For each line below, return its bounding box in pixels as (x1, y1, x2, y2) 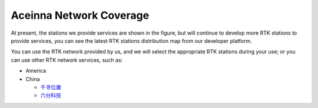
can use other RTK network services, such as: (11, 56, 123, 63)
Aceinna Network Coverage (11, 9, 150, 22)
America (25, 67, 47, 75)
